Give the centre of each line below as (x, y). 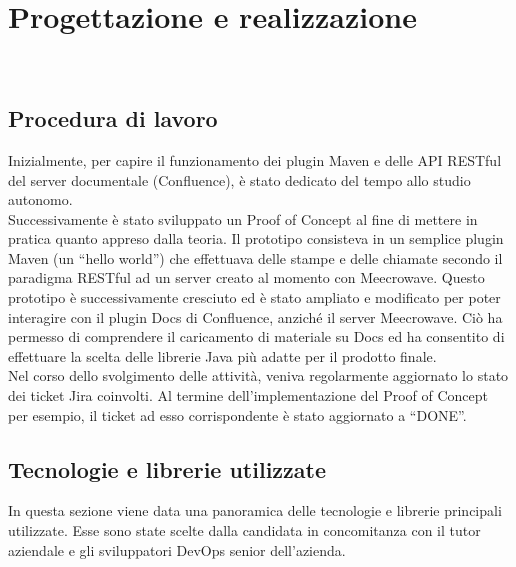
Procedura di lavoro (113, 118)
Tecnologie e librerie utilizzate (167, 468)
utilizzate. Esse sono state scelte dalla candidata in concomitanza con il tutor (244, 530)
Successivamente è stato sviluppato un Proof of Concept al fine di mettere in (243, 218)
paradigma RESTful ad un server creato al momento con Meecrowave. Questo (246, 277)
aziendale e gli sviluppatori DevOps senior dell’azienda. (177, 549)
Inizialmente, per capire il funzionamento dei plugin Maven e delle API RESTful (255, 159)
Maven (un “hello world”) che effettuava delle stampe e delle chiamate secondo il (255, 257)
